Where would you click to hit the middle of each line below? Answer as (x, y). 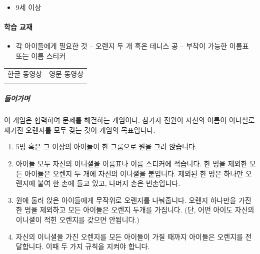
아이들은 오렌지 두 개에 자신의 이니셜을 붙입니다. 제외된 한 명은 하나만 (134, 173)
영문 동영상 (66, 74)
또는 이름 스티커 (41, 55)
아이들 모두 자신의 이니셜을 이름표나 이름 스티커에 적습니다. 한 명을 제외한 (131, 164)
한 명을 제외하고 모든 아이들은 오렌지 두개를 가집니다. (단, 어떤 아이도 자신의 (135, 210)
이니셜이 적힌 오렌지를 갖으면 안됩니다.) (77, 219)
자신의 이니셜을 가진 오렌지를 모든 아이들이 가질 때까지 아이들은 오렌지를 (129, 236)
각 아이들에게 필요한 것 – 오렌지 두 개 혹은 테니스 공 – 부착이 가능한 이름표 (132, 46)
